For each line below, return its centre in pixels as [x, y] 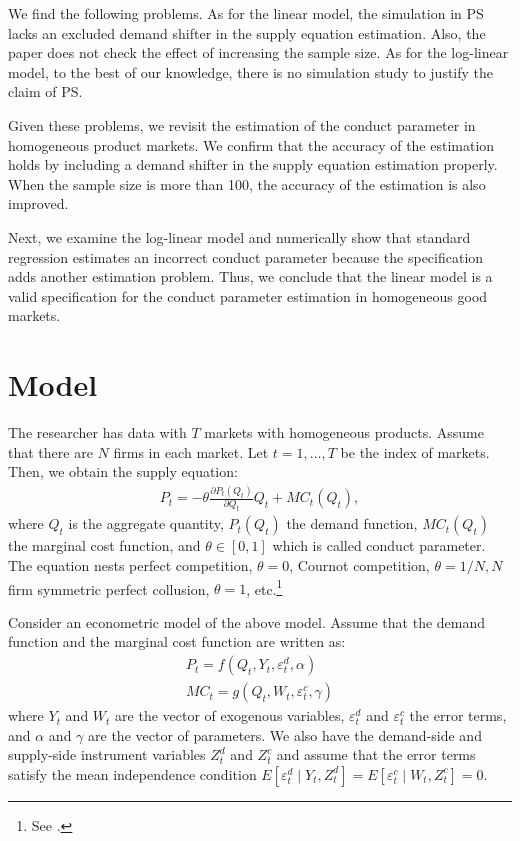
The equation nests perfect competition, [130, 565]
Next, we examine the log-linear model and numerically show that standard [239, 236]
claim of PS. [45, 91]
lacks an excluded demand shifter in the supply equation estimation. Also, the [247, 32]
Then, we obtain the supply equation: [123, 471]
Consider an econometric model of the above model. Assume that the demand [247, 621]
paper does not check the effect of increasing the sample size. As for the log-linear [258, 52]
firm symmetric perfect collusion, [109, 588]
